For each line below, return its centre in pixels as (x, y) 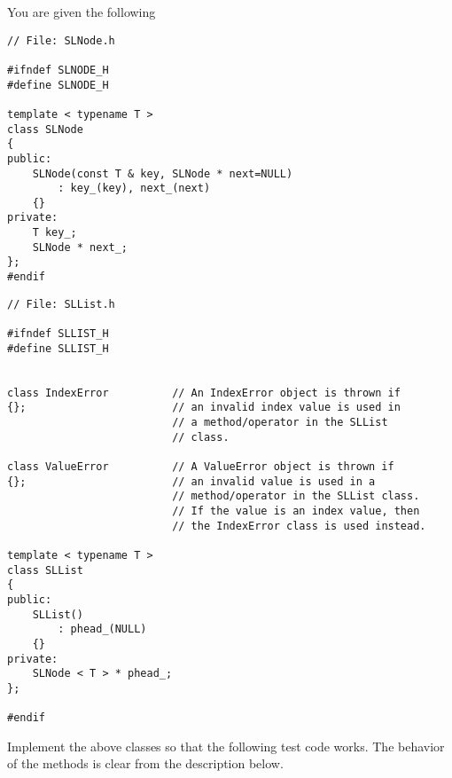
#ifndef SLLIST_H (58, 334)
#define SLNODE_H (58, 85)
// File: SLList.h (61, 304)
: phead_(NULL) (102, 629)
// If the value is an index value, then (296, 511)
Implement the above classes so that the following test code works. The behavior (226, 746)
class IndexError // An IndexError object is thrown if (204, 393)
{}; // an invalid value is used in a (191, 481)
